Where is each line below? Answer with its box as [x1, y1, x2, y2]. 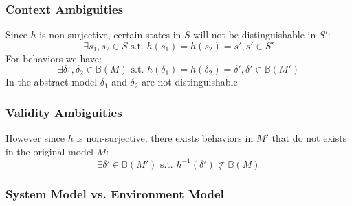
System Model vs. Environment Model [5, 185, 224, 202]
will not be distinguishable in [193, 27, 316, 42]
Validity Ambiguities [5, 103, 122, 120]
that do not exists [272, 131, 347, 145]
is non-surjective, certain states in [39, 27, 181, 42]
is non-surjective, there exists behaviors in [76, 131, 254, 145]
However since [5, 131, 65, 145]
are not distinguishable [142, 75, 238, 89]
